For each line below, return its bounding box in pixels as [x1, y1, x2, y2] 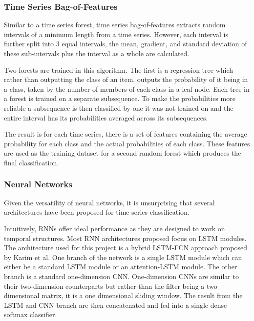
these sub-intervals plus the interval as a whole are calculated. [4, 48, 190, 58]
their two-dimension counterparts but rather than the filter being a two [4, 281, 217, 291]
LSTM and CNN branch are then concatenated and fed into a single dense [4, 300, 227, 310]
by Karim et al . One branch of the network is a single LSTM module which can [4, 252, 242, 262]
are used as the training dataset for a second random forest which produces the [4, 148, 241, 158]
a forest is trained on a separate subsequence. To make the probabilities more [4, 93, 235, 103]
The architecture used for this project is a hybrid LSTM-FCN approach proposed [4, 242, 247, 253]
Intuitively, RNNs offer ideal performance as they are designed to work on [4, 223, 225, 233]
